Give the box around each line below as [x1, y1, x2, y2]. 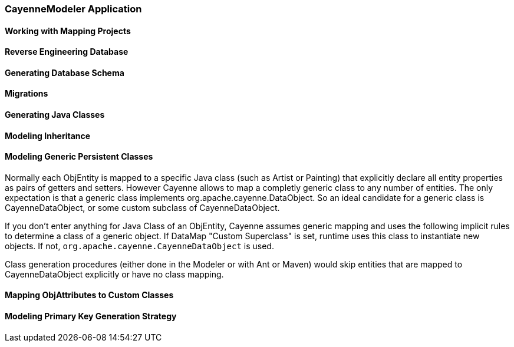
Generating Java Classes [5, 110, 105, 120]
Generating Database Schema [5, 67, 124, 78]
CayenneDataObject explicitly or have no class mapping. [5, 269, 224, 279]
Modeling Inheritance [5, 130, 91, 141]
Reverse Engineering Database [5, 47, 128, 57]
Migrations [5, 88, 48, 99]
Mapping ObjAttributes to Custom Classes [5, 290, 174, 300]
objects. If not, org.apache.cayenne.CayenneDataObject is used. [5, 240, 274, 251]
